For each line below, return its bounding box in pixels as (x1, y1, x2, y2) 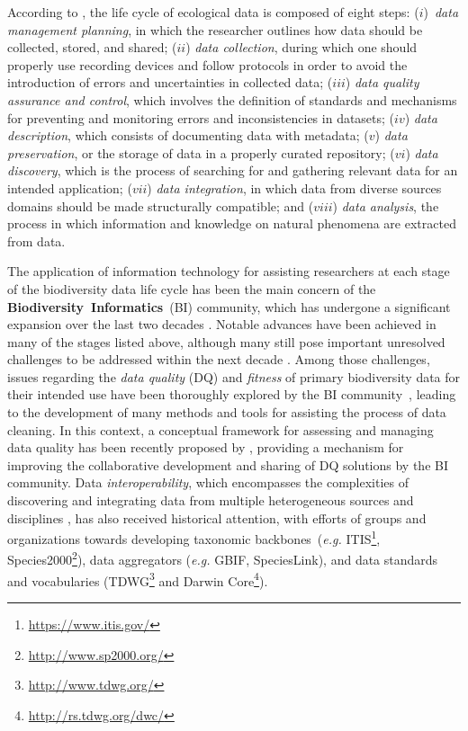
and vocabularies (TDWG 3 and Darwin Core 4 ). (7, 568, 268, 590)
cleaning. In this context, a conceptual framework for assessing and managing (7, 420, 434, 439)
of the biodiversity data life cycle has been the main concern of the (7, 279, 376, 298)
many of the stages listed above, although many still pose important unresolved (7, 332, 445, 351)
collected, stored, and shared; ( (7, 38, 177, 57)
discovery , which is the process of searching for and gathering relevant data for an (7, 161, 458, 180)
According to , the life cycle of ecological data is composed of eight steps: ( (7, 3, 419, 21)
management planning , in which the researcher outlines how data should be (7, 20, 423, 39)
